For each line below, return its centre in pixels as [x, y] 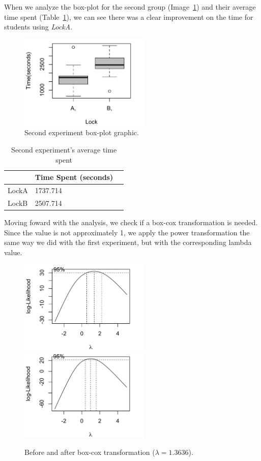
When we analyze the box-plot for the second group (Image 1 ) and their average [130, 7]
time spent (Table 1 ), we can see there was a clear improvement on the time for [129, 17]
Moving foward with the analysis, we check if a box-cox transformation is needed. [131, 222]
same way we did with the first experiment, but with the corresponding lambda [128, 242]
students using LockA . [38, 27]
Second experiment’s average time [64, 150]
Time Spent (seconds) [74, 177]
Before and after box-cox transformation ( [90, 452]
